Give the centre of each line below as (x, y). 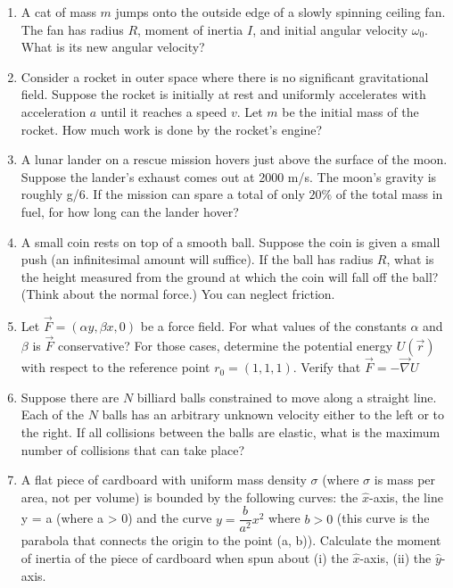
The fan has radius (72, 29)
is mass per (405, 480)
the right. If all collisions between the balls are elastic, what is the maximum (231, 431)
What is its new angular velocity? (113, 47)
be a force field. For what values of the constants (273, 326)
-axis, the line (406, 497)
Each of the (52, 414)
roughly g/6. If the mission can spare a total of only (163, 194)
